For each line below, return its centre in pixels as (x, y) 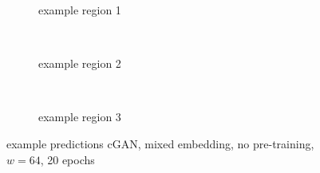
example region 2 (80, 63)
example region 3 (80, 117)
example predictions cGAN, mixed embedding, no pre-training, (160, 143)
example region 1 (80, 10)
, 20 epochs (67, 159)
